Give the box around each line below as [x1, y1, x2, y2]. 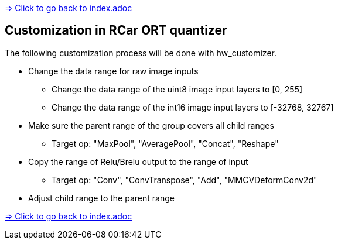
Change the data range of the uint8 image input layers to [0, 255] [52, 84, 303, 94]
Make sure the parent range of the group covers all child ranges [28, 120, 274, 130]
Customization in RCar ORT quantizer [5, 23, 227, 38]
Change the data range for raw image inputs [28, 66, 199, 76]
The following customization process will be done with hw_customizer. [5, 47, 276, 58]
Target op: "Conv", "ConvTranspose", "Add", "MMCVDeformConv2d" [52, 174, 317, 185]
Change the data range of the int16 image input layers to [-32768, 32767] [52, 102, 334, 112]
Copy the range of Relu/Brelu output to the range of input [28, 156, 248, 167]
